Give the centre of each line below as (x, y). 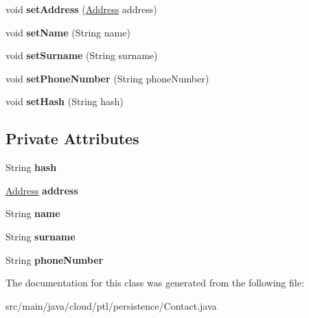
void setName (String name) (68, 32)
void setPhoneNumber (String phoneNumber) (107, 78)
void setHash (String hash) (65, 101)
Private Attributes (72, 138)
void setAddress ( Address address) (81, 9)
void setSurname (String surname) (82, 55)
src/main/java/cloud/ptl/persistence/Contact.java (111, 305)
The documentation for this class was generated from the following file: (155, 283)
